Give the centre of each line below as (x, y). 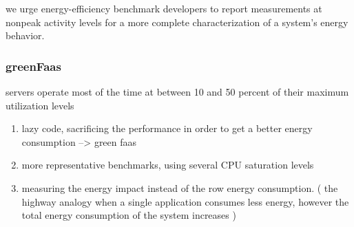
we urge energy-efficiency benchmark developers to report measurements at (164, 8)
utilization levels (40, 105)
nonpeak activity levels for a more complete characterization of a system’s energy (177, 22)
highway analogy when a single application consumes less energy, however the (185, 201)
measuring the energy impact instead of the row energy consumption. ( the (180, 187)
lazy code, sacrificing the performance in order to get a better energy (167, 128)
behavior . (25, 35)
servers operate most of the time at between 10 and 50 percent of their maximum (177, 91)
